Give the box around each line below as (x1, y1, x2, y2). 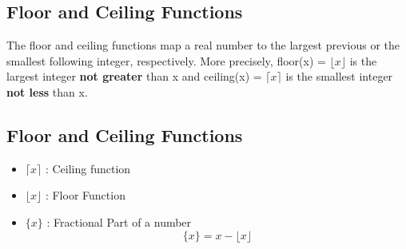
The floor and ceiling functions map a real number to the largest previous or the (6, 37, 400, 53)
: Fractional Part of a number (46, 213, 192, 230)
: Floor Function (45, 187, 125, 204)
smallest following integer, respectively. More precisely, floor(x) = (6, 52, 326, 69)
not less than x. (6, 83, 88, 100)
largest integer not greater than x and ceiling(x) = (6, 68, 262, 85)
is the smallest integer (285, 68, 393, 85)
